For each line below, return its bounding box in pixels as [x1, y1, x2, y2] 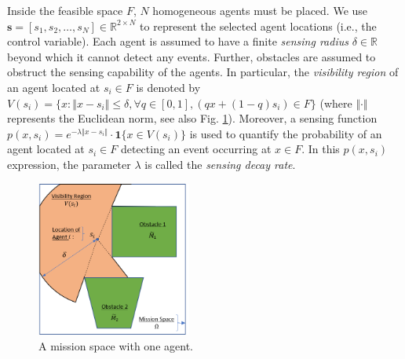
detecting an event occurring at [120, 141, 272, 157]
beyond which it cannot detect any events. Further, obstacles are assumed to [7, 48, 376, 64]
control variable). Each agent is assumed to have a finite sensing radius [7, 33, 348, 49]
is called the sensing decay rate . [144, 156, 296, 172]
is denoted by [136, 79, 201, 95]
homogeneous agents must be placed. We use [152, 2, 368, 18]
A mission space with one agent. [38, 337, 193, 354]
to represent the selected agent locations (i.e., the [140, 17, 377, 34]
